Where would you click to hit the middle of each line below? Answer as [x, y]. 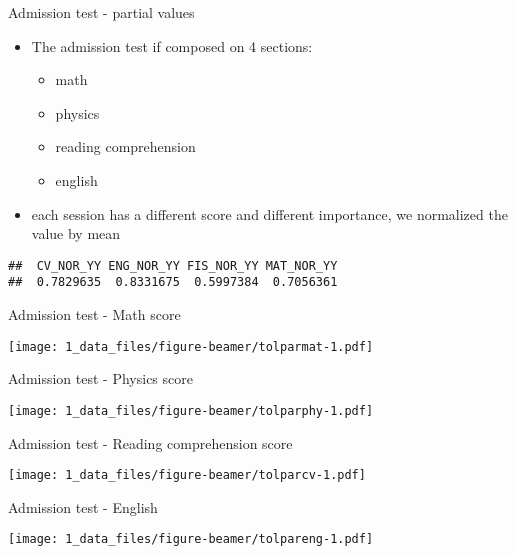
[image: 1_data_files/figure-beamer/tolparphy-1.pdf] [191, 410]
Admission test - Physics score [100, 378]
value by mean [76, 233]
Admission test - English [83, 506]
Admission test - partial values [101, 12]
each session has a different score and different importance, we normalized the [269, 213]
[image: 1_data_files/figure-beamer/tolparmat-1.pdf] [191, 346]
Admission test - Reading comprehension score [150, 442]
